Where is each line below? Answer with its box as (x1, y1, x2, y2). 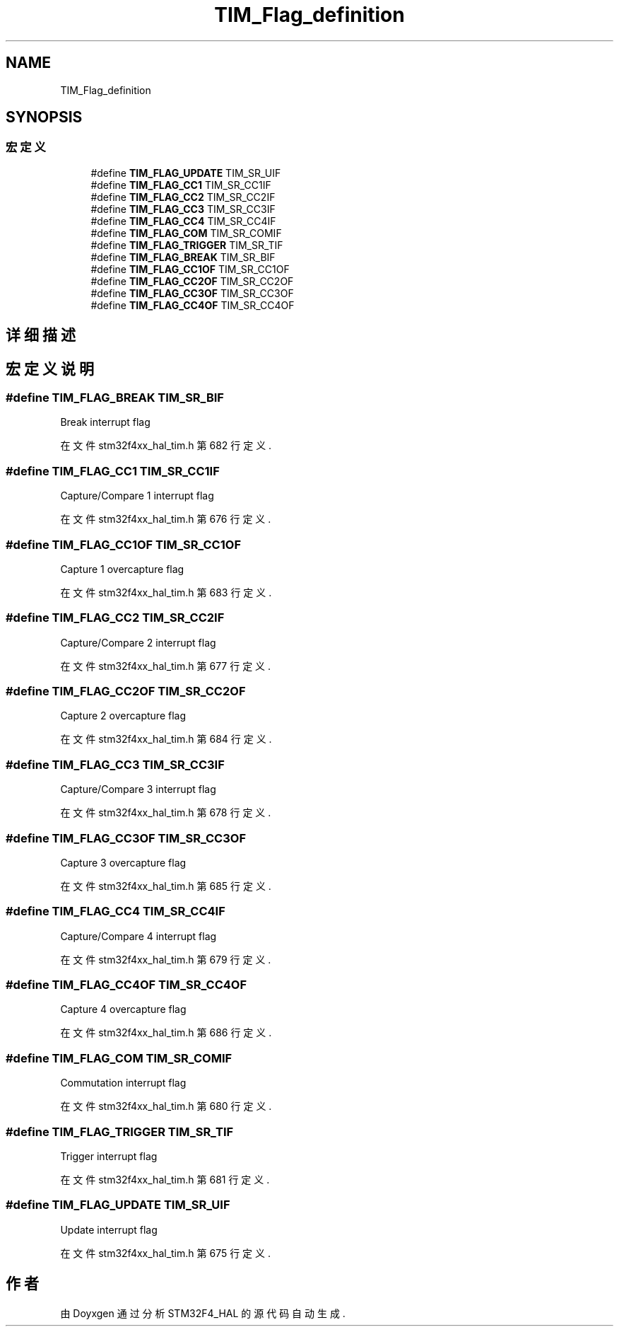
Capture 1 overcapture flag (60, 562, 184, 575)
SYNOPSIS (6, 108, 83, 127)
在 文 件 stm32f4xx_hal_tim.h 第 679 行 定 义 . (60, 953, 271, 966)
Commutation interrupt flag (60, 1077, 187, 1089)
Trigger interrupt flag (60, 1149, 158, 1162)
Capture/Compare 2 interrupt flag (60, 636, 216, 649)
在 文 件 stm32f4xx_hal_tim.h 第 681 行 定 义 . (60, 1173, 270, 1186)
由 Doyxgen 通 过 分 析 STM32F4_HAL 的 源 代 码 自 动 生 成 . (60, 1307, 346, 1319)
